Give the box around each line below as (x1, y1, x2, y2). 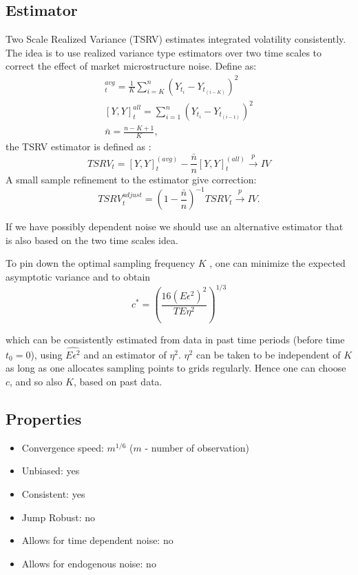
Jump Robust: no (21, 510, 96, 524)
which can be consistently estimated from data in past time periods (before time (6, 332, 345, 346)
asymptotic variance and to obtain (6, 269, 151, 283)
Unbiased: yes (21, 463, 80, 478)
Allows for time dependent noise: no (21, 533, 173, 547)
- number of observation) (145, 440, 249, 454)
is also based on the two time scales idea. (6, 232, 178, 247)
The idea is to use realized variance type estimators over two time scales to (6, 45, 322, 59)
